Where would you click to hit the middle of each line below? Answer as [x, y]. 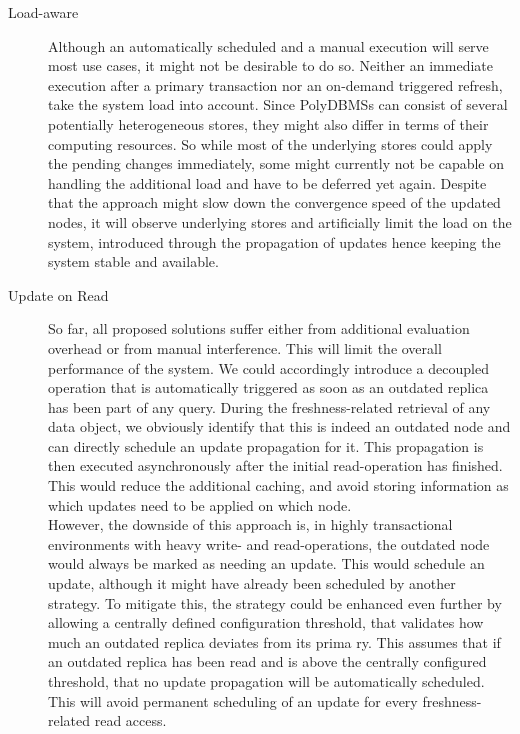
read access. [130, 720]
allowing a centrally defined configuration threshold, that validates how [266, 622]
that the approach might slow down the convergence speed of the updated [274, 202]
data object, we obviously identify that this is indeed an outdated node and [279, 426]
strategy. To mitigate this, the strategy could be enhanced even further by [275, 602]
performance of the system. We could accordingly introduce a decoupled [268, 367]
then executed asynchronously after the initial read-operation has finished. [275, 465]
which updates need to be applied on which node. [200, 504]
